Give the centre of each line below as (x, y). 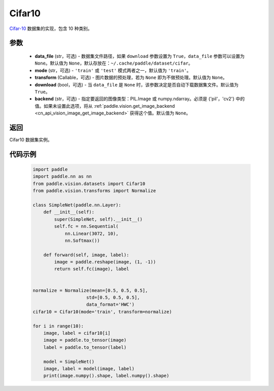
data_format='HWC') (110, 305)
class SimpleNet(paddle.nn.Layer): (77, 205)
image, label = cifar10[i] (77, 333)
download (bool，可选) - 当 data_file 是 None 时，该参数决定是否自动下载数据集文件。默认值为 (136, 84)
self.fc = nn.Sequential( (86, 227)
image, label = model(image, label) (89, 368)
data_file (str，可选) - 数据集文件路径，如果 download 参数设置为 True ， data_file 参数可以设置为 (140, 56)
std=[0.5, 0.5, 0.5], (113, 298)
